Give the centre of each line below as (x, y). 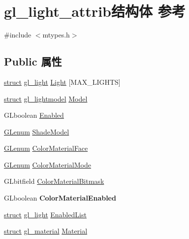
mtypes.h (56, 35)
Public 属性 (33, 61)
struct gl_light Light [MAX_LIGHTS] (62, 82)
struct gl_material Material (46, 231)
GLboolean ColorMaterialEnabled (60, 198)
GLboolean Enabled (34, 115)
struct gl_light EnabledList (45, 214)
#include (18, 35)
